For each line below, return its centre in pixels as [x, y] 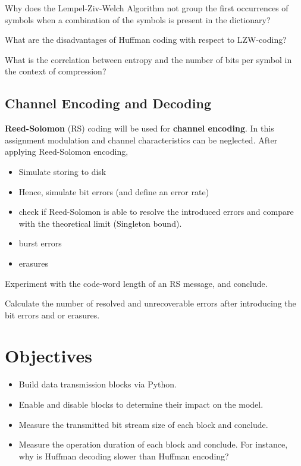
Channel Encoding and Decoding [108, 103]
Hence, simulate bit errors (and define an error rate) [114, 191]
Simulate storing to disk [62, 171]
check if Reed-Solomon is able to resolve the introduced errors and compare [156, 212]
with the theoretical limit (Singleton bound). [100, 223]
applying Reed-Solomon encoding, [67, 151]
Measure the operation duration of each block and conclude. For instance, [153, 444]
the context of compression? [56, 71]
